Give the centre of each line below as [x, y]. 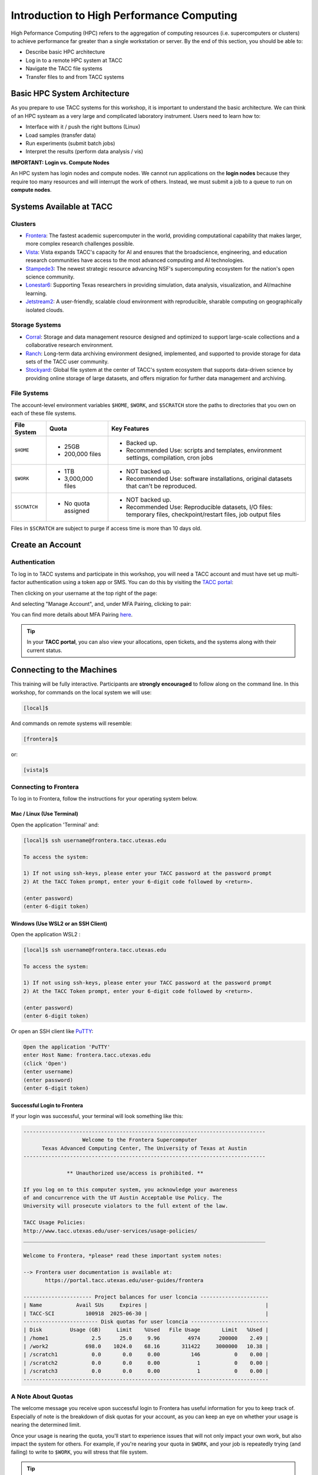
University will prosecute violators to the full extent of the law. [126, 1206]
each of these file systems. [44, 414]
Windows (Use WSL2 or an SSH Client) [59, 923]
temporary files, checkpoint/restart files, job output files [203, 514]
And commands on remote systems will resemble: [71, 723]
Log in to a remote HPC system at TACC [74, 60]
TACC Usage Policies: [54, 1222]
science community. [50, 277]
